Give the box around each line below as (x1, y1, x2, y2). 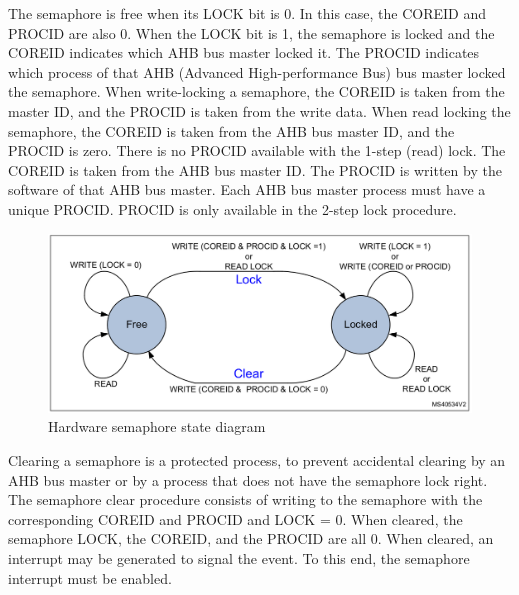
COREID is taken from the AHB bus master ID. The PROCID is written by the (8, 159, 502, 180)
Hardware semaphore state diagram (48, 416, 266, 437)
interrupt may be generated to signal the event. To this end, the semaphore (8, 547, 470, 568)
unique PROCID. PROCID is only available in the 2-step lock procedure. (8, 198, 457, 219)
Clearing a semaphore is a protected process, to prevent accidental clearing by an (8, 450, 506, 470)
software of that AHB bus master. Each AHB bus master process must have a (8, 179, 486, 200)
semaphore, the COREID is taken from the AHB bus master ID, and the (8, 120, 455, 141)
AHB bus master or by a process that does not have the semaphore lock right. (8, 469, 488, 490)
